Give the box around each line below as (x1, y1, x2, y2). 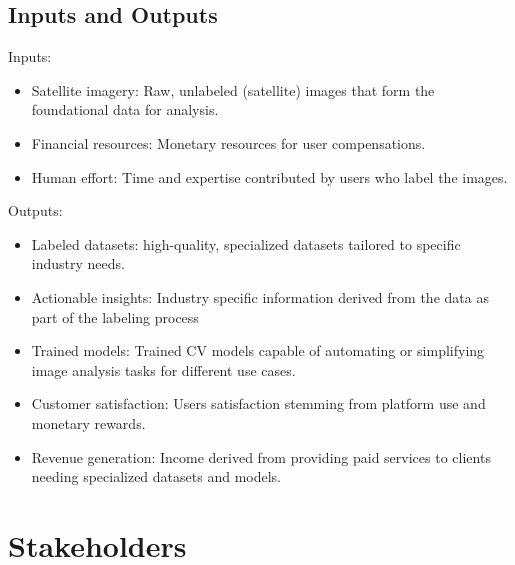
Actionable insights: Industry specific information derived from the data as (31, 286, 489, 307)
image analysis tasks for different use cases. (31, 359, 296, 380)
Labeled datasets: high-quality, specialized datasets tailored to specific (31, 233, 461, 254)
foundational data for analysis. (31, 99, 219, 120)
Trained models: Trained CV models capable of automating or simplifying (31, 340, 485, 361)
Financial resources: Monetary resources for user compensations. (31, 132, 426, 153)
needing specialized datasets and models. (31, 466, 281, 487)
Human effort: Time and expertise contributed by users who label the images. (31, 166, 508, 187)
